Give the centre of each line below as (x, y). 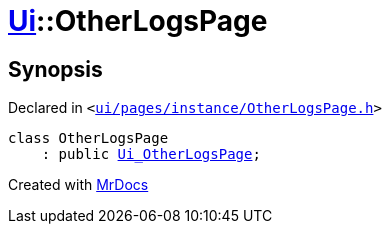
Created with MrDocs (78, 185)
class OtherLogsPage (88, 138)
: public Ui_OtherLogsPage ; (151, 154)
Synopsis (55, 69)
